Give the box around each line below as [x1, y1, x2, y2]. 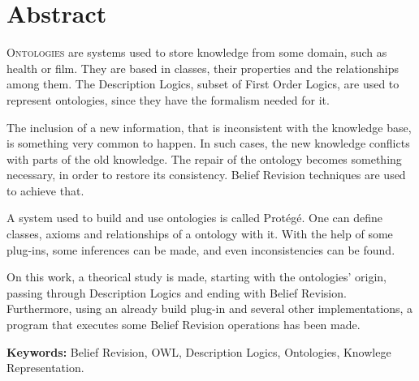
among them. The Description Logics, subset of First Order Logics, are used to [6, 75, 400, 92]
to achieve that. [6, 182, 84, 199]
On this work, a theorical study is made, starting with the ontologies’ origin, [6, 268, 387, 285]
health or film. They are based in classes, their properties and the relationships [6, 59, 399, 76]
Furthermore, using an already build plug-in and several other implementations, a [6, 300, 413, 317]
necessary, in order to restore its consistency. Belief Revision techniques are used [6, 166, 406, 183]
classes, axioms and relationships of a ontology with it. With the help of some [6, 225, 393, 242]
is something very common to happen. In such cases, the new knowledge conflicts [6, 135, 410, 152]
